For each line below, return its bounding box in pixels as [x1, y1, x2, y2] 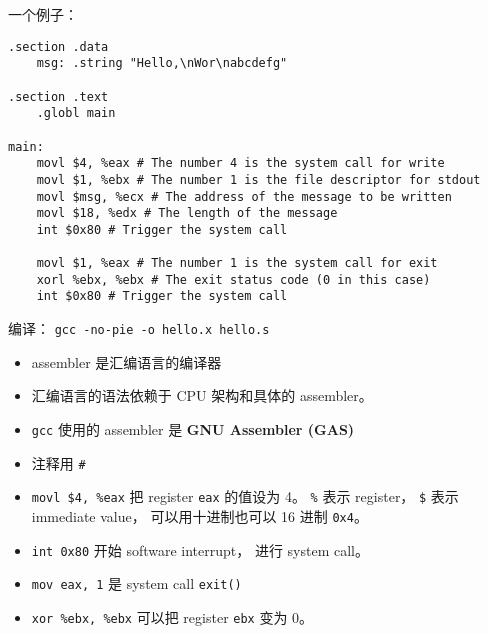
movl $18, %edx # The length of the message [36, 206, 338, 221]
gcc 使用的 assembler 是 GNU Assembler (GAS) [31, 418, 355, 439]
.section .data [8, 39, 109, 54]
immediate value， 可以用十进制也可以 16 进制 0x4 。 [31, 505, 368, 526]
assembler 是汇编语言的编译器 [31, 351, 222, 372]
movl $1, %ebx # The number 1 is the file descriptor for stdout [36, 172, 481, 187]
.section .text [8, 89, 109, 104]
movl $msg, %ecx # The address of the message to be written [36, 189, 452, 204]
